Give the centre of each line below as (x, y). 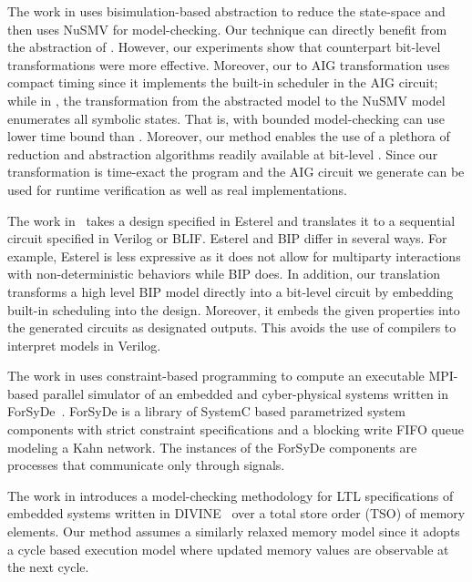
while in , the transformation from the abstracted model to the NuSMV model (226, 100)
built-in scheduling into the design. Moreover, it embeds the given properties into (234, 309)
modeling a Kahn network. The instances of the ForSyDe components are (212, 447)
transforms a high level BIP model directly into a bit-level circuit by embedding (231, 291)
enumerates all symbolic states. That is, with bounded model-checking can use (226, 118)
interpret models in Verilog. (84, 345)
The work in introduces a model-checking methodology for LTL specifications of (231, 495)
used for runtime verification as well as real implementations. (178, 189)
